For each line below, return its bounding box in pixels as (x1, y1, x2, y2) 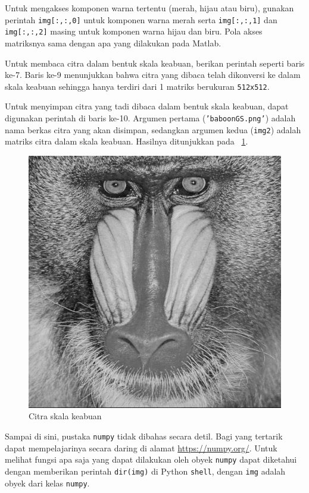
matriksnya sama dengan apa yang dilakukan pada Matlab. (5, 36, 221, 49)
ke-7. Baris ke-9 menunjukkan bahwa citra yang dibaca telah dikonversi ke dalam (5, 68, 301, 81)
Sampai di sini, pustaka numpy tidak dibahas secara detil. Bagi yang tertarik (5, 430, 283, 442)
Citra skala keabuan (29, 410, 102, 422)
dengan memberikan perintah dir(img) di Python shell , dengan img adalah (5, 464, 286, 477)
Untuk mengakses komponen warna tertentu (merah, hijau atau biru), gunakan (5, 2, 294, 14)
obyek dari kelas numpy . (5, 476, 90, 489)
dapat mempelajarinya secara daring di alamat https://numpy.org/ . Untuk (5, 441, 277, 454)
